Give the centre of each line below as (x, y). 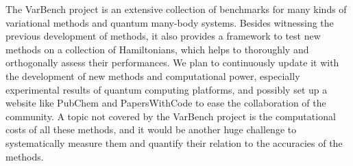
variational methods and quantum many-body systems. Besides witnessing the (170, 22)
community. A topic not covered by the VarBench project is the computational (171, 116)
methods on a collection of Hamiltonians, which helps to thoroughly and (157, 49)
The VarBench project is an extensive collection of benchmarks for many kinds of (176, 9)
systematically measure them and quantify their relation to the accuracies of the (174, 142)
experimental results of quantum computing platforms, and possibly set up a (167, 89)
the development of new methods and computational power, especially (153, 75)
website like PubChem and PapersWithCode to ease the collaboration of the (166, 103)
